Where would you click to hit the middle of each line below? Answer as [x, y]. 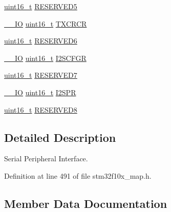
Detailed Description [60, 137]
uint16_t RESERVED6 [41, 41]
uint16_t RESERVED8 [41, 109]
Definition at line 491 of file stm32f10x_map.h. [78, 175]
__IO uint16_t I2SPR [40, 92]
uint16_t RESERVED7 [41, 75]
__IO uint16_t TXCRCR [46, 23]
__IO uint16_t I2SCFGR [45, 58]
